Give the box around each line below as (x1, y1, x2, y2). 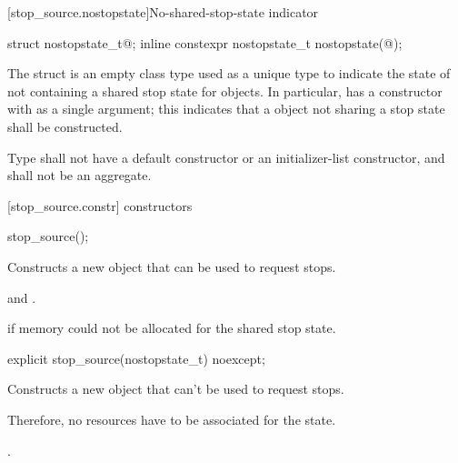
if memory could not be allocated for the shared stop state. (7, 318, 336, 337)
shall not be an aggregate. (7, 166, 152, 185)
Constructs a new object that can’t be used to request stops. (7, 379, 344, 398)
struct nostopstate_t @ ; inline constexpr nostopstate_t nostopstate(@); (7, 33, 403, 52)
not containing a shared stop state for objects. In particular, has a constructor (7, 81, 443, 100)
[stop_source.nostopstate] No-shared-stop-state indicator (7, 3, 319, 21)
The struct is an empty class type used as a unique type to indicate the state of (7, 64, 451, 83)
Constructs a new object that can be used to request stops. (7, 257, 336, 276)
